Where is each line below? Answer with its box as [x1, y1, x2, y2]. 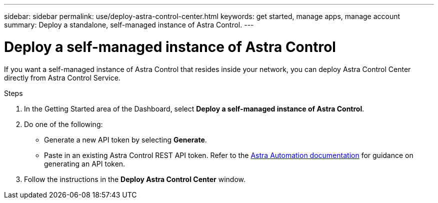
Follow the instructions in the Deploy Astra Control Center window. [24, 174, 245, 183]
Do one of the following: [24, 119, 103, 128]
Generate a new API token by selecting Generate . [44, 135, 207, 144]
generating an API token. [44, 159, 125, 168]
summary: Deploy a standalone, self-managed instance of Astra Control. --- [4, 20, 254, 29]
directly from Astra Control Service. [4, 73, 120, 82]
